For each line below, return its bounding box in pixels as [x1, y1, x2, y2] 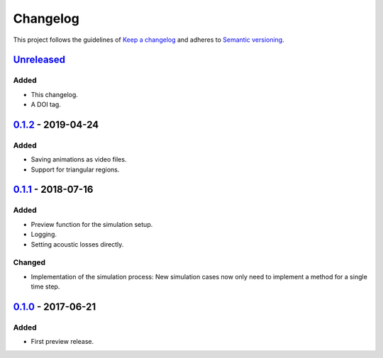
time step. [30, 282, 60, 291]
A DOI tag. [30, 100, 62, 109]
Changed [13, 257, 46, 267]
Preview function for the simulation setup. [30, 220, 153, 228]
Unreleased [13, 54, 66, 66]
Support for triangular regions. [30, 165, 120, 174]
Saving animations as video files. [30, 155, 127, 164]
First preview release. [30, 337, 94, 346]
